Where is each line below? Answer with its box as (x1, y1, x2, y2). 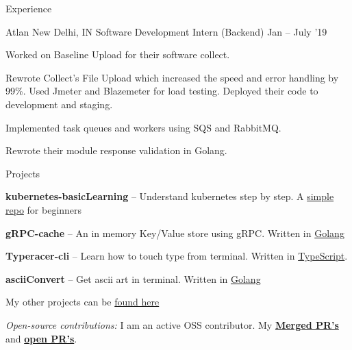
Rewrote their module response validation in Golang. (5, 143, 227, 158)
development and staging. (5, 97, 113, 111)
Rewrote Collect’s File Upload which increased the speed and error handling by (5, 70, 339, 84)
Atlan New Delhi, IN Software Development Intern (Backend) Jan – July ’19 (5, 24, 327, 38)
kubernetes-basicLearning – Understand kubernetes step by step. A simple (5, 189, 334, 203)
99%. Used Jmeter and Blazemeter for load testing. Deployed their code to (5, 84, 318, 98)
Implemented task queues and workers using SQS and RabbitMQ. (5, 120, 281, 134)
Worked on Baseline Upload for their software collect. (5, 47, 230, 62)
